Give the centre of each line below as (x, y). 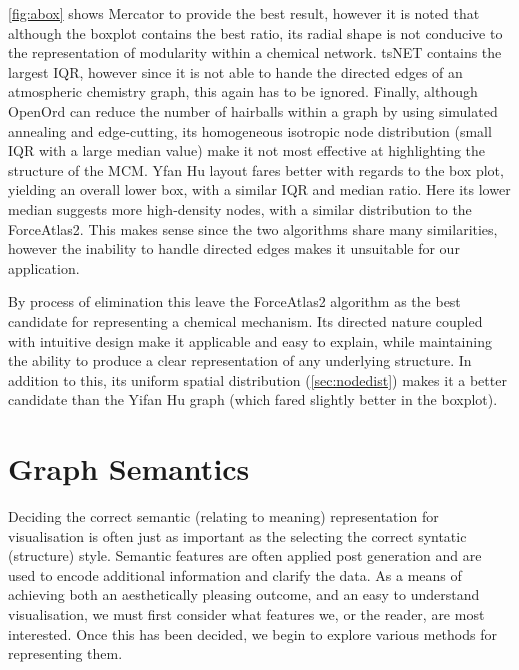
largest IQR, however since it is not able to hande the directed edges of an (235, 71)
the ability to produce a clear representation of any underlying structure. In (240, 360)
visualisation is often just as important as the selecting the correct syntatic (237, 535)
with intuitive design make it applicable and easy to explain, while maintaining (250, 340)
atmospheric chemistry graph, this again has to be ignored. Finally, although (243, 91)
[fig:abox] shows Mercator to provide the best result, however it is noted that (244, 13)
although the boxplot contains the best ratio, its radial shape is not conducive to (255, 32)
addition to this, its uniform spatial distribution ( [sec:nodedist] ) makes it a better (257, 379)
